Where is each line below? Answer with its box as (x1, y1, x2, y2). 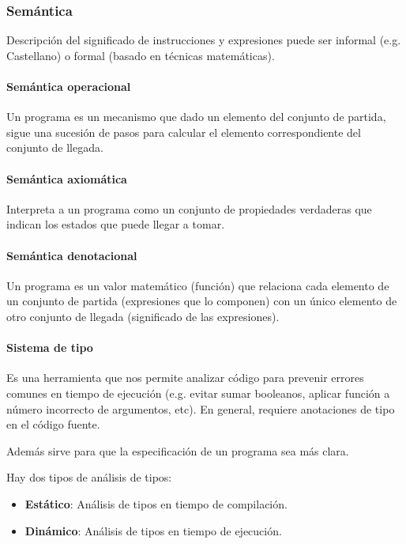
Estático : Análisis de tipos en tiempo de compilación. (24, 495, 288, 512)
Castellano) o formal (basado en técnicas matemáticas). (6, 47, 275, 63)
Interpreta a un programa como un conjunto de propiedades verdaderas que (6, 200, 372, 217)
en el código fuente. (6, 416, 100, 433)
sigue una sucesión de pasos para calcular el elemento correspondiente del (6, 123, 361, 140)
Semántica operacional (6, 78, 131, 94)
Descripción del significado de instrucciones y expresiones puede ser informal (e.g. (6, 32, 401, 48)
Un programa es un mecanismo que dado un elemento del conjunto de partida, (6, 108, 386, 125)
